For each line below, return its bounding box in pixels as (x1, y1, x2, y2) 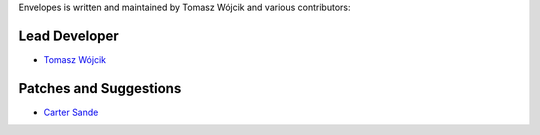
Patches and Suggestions (18, 80, 182, 97)
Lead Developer (18, 27, 119, 44)
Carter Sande (43, 106, 99, 118)
